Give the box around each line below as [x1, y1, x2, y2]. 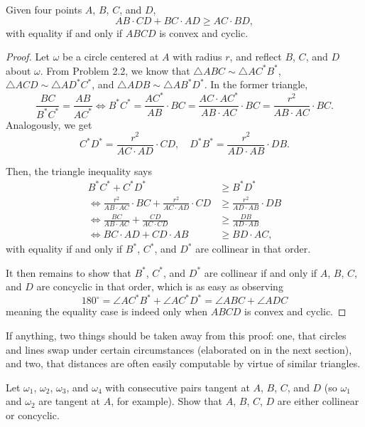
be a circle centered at [62, 49, 159, 64]
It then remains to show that [6, 265, 131, 280]
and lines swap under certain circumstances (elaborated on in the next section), [6, 342, 352, 357]
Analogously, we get [6, 117, 92, 132]
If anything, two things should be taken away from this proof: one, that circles [6, 327, 347, 342]
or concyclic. [6, 407, 60, 422]
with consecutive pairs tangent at [105, 379, 250, 394]
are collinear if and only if [204, 265, 317, 280]
